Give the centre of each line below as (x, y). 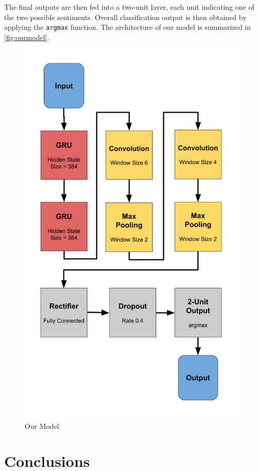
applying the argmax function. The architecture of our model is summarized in (128, 27)
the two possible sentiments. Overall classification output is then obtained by (125, 17)
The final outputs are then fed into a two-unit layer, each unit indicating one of (129, 7)
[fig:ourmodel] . (27, 37)
